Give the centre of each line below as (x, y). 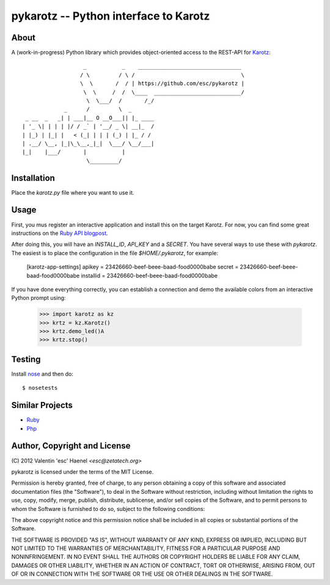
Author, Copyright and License (71, 446)
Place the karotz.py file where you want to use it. (73, 192)
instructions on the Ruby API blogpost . (60, 233)
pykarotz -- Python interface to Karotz (111, 16)
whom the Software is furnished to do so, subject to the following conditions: (108, 509)
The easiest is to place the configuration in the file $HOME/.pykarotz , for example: (115, 253)
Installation (33, 178)
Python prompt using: (38, 298)
